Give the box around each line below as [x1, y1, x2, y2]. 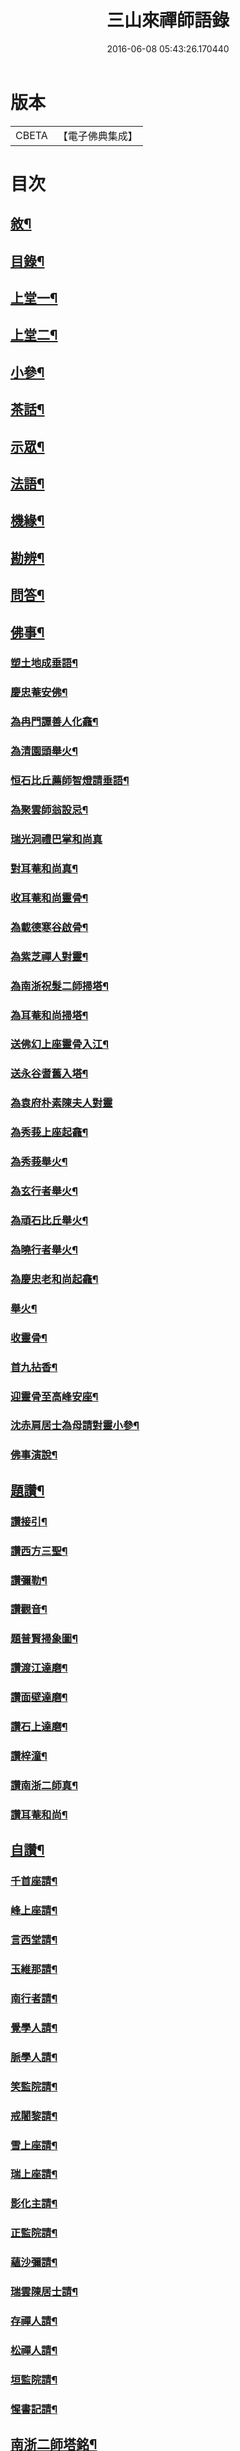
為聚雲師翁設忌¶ [10, 803, 89, 817]
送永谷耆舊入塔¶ [10, 1067, 89, 1081]
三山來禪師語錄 [106, 9, 230, 32]
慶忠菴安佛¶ [10, 686, 68, 700]
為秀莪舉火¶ [10, 1155, 68, 1169]
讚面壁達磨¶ [10, 1691, 68, 1705]
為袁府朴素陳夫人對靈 [10, 1096, 113, 1110]
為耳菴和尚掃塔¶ [10, 1008, 89, 1022]
